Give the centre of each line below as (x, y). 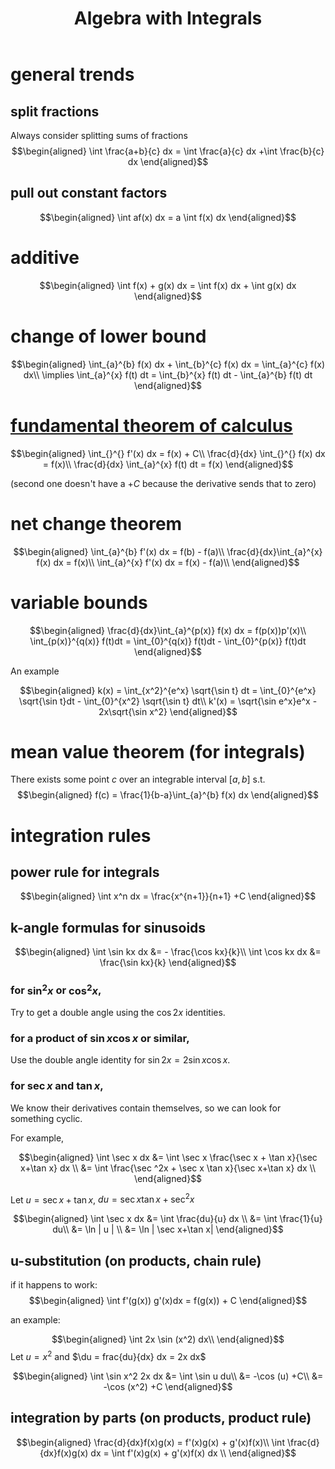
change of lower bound (108, 336)
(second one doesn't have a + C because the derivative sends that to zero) (163, 483)
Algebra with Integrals (168, 18)
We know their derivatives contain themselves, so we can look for (146, 1108)
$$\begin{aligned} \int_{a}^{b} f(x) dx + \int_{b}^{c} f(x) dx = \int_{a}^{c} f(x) (168, 364)
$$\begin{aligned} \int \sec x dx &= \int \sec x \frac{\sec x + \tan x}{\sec (168, 1157)
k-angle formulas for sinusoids (108, 927)
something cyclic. (46, 1118)
